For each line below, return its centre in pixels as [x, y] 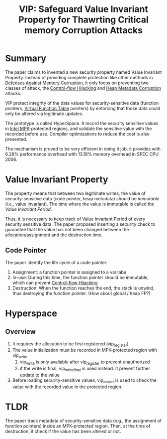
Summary [26, 59]
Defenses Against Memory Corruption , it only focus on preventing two [77, 83]
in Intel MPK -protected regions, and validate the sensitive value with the [79, 129]
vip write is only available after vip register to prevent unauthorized [85, 363]
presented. [16, 139]
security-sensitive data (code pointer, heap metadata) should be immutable [83, 198]
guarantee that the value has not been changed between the [67, 229]
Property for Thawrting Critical [83, 20]
